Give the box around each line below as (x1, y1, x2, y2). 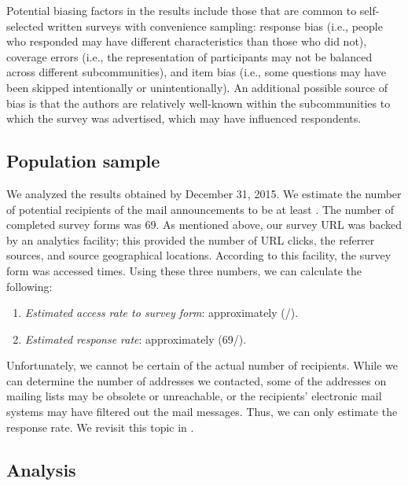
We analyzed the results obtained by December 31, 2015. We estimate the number (6, 185, 402, 201)
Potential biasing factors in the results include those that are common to (6, 2, 357, 18)
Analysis (6, 457, 76, 481)
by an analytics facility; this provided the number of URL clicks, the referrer (6, 231, 375, 248)
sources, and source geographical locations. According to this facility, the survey (6, 247, 391, 263)
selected (6, 17, 44, 34)
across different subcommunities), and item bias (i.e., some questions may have (6, 64, 386, 80)
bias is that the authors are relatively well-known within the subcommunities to (6, 94, 391, 111)
